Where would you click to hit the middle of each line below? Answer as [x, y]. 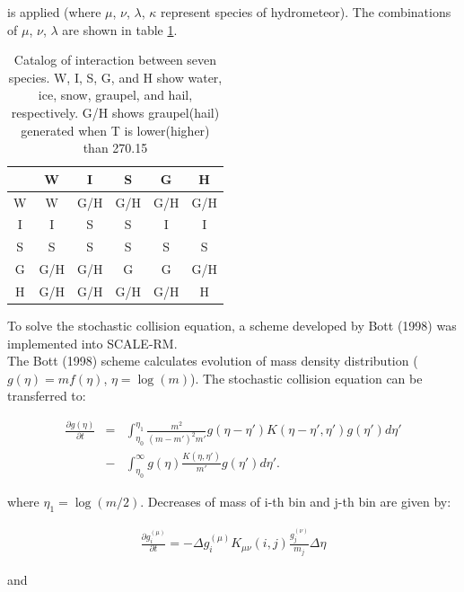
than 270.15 [115, 148]
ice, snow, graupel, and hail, [115, 95]
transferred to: [47, 396]
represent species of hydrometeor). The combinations [306, 12]
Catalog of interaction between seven [115, 60]
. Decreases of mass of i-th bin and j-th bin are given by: [296, 502]
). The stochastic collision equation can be [306, 378]
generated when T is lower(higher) [115, 130]
